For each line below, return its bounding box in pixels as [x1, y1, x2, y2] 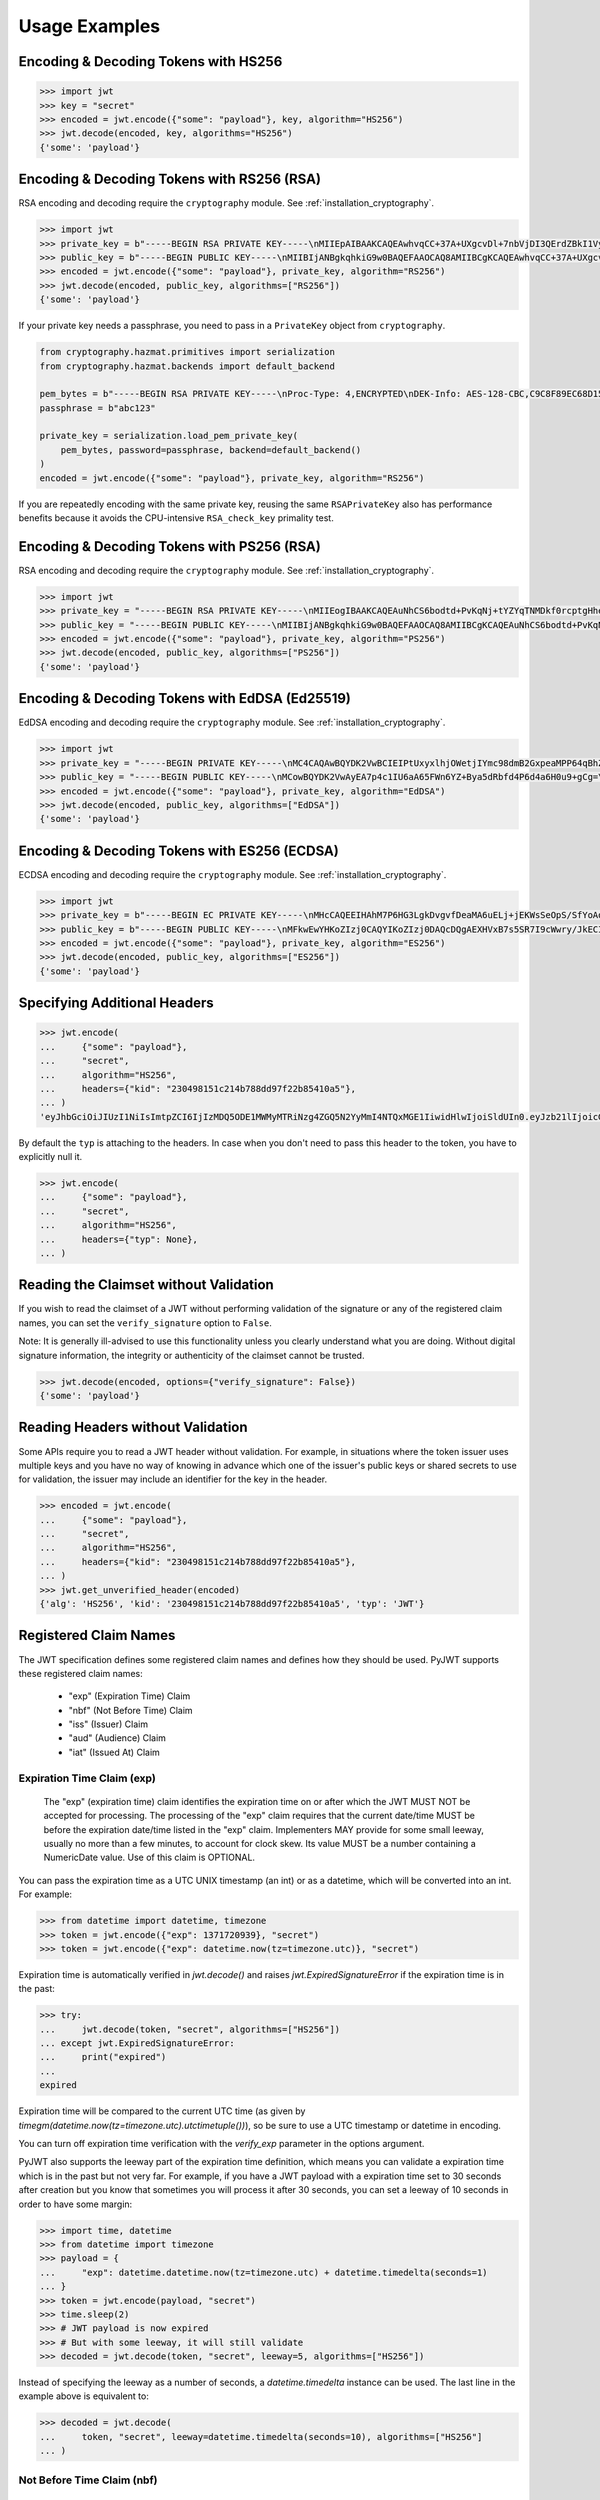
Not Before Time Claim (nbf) [18, 2473, 158, 2487]
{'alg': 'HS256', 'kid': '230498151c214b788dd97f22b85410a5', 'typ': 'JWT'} [39, 1598, 425, 1610]
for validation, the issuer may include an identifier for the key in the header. [18, 1473, 328, 1485]
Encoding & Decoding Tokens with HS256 [18, 53, 283, 70]
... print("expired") [39, 2051, 167, 2063]
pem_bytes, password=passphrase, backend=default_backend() [60, 444, 362, 455]
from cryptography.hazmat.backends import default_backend [39, 360, 335, 372]
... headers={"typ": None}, [39, 1233, 199, 1245]
